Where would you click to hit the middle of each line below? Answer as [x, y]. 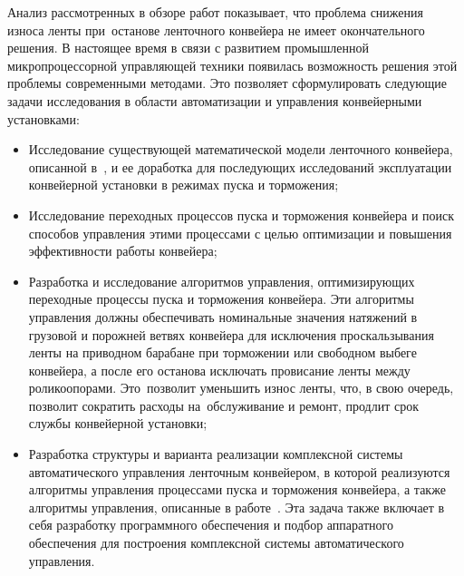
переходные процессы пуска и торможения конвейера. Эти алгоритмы [221, 299]
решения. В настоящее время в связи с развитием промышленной [188, 48]
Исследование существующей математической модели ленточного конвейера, [241, 149]
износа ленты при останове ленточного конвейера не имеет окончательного [216, 29]
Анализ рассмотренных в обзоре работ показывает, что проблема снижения [215, 12]
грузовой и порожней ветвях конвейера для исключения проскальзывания [231, 334]
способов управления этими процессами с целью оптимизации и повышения [240, 233]
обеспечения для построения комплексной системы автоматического [216, 543]
